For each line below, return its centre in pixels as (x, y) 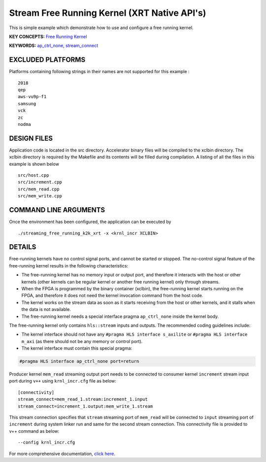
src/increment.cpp (40, 182)
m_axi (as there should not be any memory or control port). (82, 341)
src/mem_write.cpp (40, 196)
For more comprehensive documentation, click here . (62, 454)
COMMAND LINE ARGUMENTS (57, 210)
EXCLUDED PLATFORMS (47, 60)
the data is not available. (46, 309)
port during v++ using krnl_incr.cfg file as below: (63, 381)
